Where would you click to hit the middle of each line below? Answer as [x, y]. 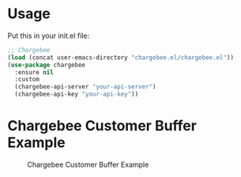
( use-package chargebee [47, 65]
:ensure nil [34, 72]
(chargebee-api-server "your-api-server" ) [85, 87]
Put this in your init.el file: [49, 36]
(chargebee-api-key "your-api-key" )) [77, 94]
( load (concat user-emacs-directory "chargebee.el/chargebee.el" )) [121, 57]
